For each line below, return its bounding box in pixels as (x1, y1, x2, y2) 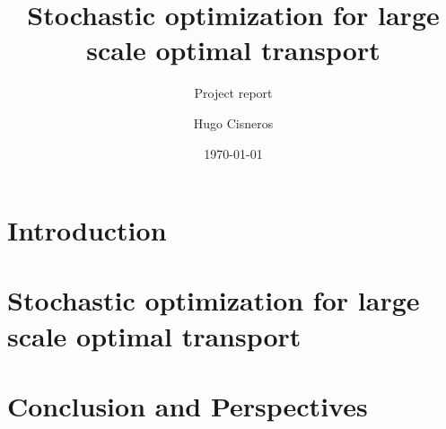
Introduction (7, 212, 167, 249)
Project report (194, 83, 273, 102)
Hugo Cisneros (193, 113, 274, 132)
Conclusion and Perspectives (7, 388, 368, 425)
